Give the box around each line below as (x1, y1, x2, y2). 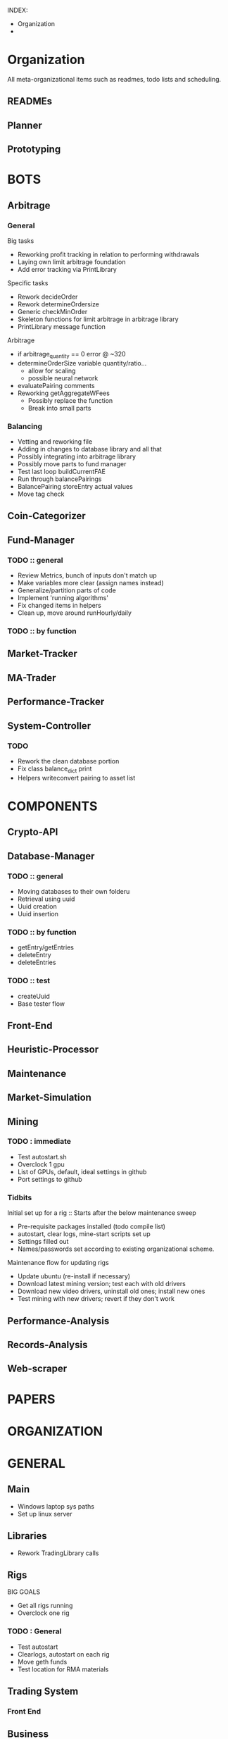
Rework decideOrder (17, 292, 78, 301)
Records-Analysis (7, 1338, 88, 1351)
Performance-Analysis (7, 1315, 110, 1327)
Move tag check (17, 490, 65, 499)
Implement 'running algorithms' (17, 594, 109, 602)
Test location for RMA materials (17, 1665, 109, 1673)
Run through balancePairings (17, 475, 102, 483)
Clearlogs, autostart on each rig (17, 1650, 110, 1658)
